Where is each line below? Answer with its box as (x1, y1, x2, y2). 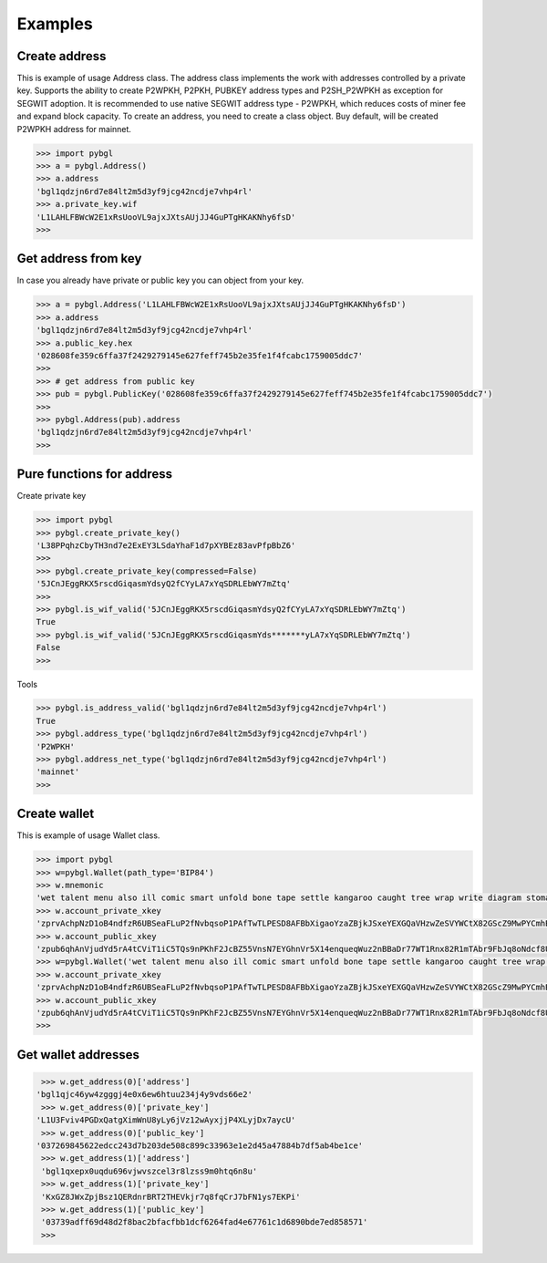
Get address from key (16, 251, 142, 266)
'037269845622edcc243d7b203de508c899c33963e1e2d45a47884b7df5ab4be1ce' (36, 1140, 364, 1151)
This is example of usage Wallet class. (16, 830, 160, 841)
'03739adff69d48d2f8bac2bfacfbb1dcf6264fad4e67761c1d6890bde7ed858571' (41, 1217, 368, 1227)
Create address (16, 48, 107, 64)
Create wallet (16, 806, 95, 822)
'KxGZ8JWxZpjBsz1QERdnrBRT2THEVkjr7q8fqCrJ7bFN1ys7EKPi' (41, 1191, 301, 1202)
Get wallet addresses (16, 1047, 140, 1062)
